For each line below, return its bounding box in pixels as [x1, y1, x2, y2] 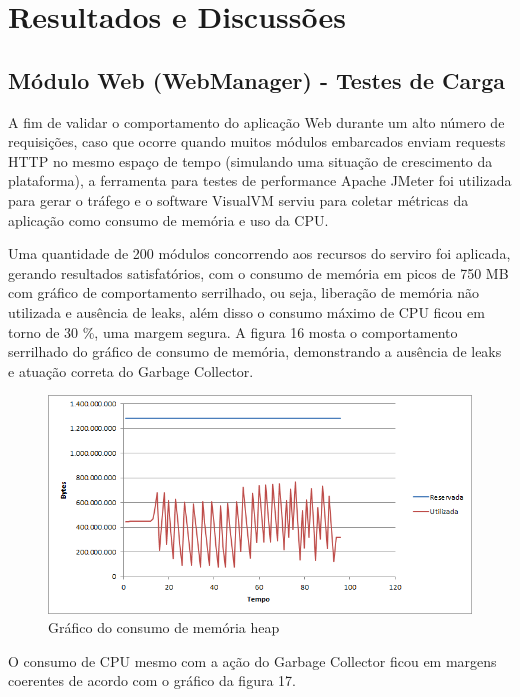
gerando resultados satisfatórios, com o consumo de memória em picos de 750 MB [8, 262, 509, 283]
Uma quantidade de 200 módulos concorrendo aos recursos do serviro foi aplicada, [8, 243, 511, 264]
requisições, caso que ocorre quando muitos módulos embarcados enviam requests [8, 131, 506, 152]
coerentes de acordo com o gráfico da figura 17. [8, 670, 296, 691]
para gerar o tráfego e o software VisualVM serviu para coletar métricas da [8, 189, 469, 210]
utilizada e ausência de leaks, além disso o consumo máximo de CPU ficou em [8, 301, 485, 322]
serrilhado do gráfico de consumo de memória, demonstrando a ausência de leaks [8, 341, 502, 362]
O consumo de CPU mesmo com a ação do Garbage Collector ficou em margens [8, 650, 497, 671]
